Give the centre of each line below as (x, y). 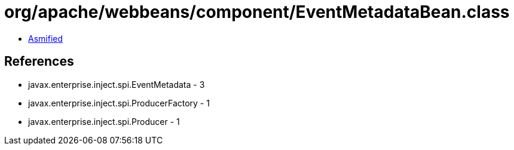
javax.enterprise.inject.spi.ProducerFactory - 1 (119, 103)
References (39, 62)
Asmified (46, 38)
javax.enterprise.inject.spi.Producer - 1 (104, 121)
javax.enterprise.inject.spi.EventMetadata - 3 (117, 84)
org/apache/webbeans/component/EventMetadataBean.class (257, 12)
